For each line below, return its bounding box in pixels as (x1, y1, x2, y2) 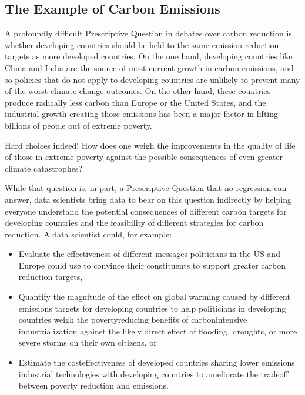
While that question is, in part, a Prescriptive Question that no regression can (5, 182, 287, 194)
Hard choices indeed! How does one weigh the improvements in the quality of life (5, 139, 296, 151)
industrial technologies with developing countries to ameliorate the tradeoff (18, 367, 289, 380)
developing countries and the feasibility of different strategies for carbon (5, 216, 264, 229)
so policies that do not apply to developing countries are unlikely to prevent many (5, 73, 300, 85)
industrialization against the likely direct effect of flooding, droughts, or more (18, 324, 297, 337)
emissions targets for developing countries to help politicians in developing (18, 302, 286, 314)
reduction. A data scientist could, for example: (5, 227, 172, 240)
